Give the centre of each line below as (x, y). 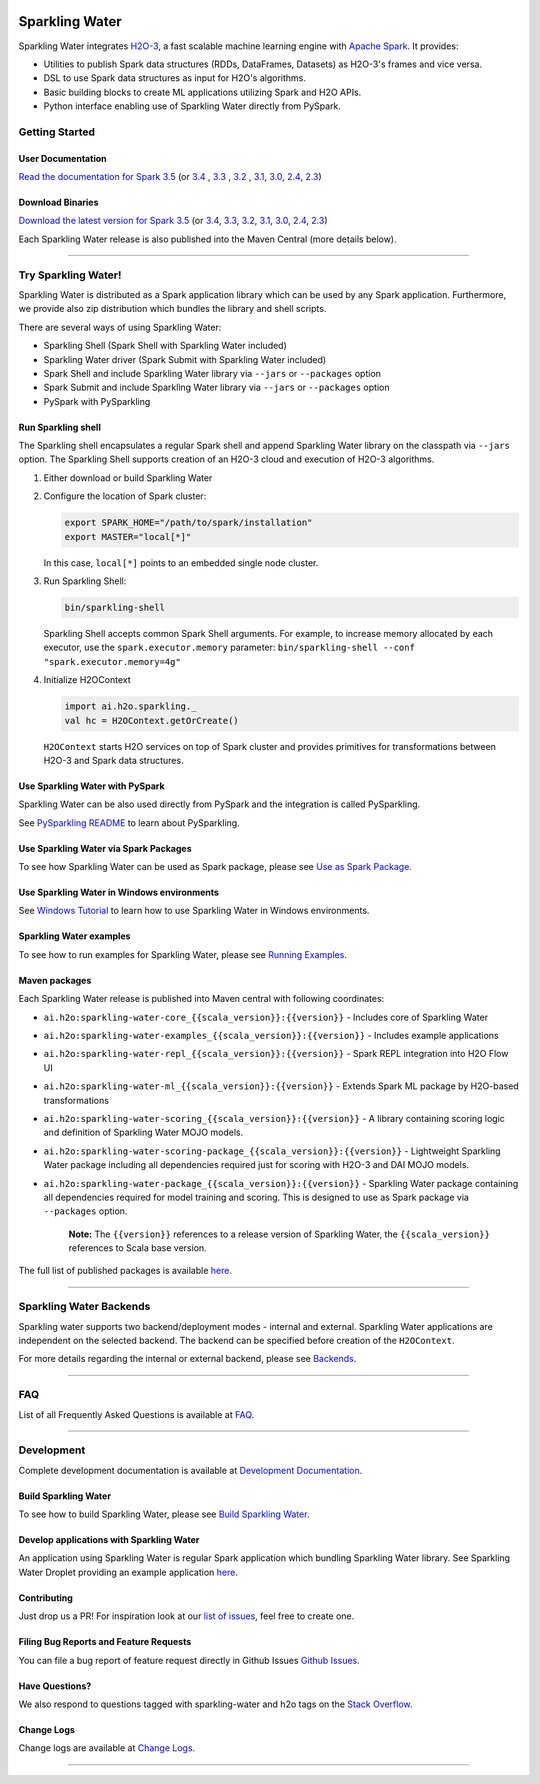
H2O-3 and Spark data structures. (113, 760)
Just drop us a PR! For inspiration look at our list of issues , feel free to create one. (186, 1616)
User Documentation (62, 158)
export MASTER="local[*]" (128, 536)
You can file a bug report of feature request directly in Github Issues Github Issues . (189, 1660)
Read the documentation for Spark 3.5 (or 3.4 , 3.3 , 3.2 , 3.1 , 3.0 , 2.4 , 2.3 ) (170, 177)
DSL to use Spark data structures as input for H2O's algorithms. (175, 78)
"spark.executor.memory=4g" (112, 661)
